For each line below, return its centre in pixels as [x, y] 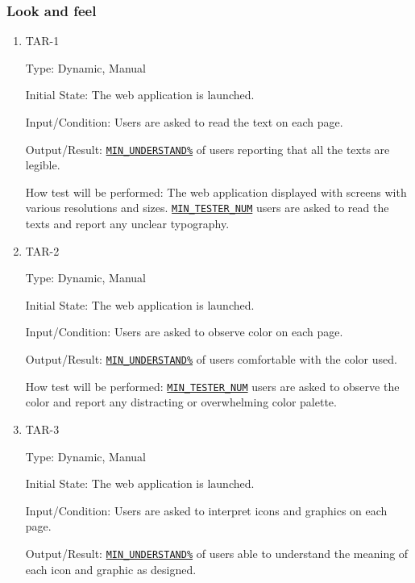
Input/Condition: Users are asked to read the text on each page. [184, 122]
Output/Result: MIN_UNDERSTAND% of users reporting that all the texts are [207, 149]
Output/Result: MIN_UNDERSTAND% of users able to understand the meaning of [217, 553]
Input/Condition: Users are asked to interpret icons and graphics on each [206, 510]
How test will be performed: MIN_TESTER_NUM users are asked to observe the [212, 386]
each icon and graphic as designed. [111, 569]
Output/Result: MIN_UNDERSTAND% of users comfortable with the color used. [211, 359]
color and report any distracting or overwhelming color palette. [181, 402]
